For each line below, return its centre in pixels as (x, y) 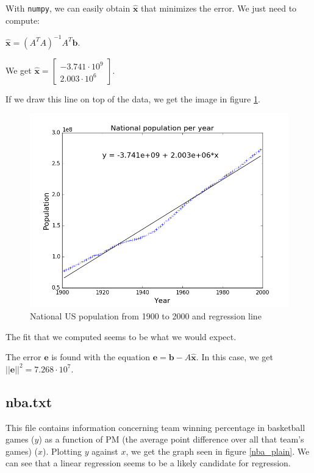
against (105, 451)
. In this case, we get (234, 357)
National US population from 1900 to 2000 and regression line (146, 315)
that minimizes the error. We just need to (219, 8)
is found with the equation (101, 357)
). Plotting (62, 451)
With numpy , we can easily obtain (68, 8)
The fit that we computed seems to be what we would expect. (121, 336)
